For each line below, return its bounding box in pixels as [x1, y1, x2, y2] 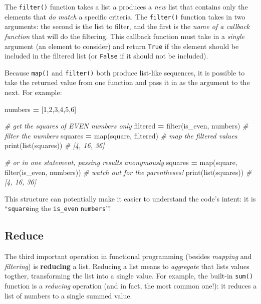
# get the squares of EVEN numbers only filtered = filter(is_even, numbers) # [5, 120, 248, 131]
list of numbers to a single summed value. [5, 290, 132, 300]
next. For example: [5, 87, 62, 97]
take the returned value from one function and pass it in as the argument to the [5, 77, 250, 87]
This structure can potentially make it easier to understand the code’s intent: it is [5, 193, 256, 203]
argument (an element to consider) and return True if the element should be [5, 40, 239, 51]
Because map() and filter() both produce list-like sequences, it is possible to [5, 67, 245, 77]
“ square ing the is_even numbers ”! [5, 203, 111, 213]
